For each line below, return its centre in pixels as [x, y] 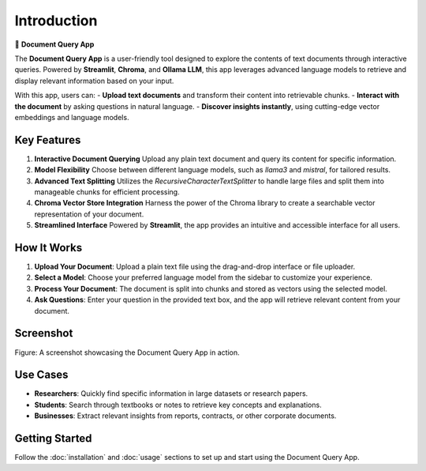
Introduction [56, 21]
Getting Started [53, 439]
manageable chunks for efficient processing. [107, 192]
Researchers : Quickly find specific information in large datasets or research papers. [171, 394]
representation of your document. [89, 214]
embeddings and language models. [72, 117]
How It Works [49, 248]
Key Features [48, 139]
